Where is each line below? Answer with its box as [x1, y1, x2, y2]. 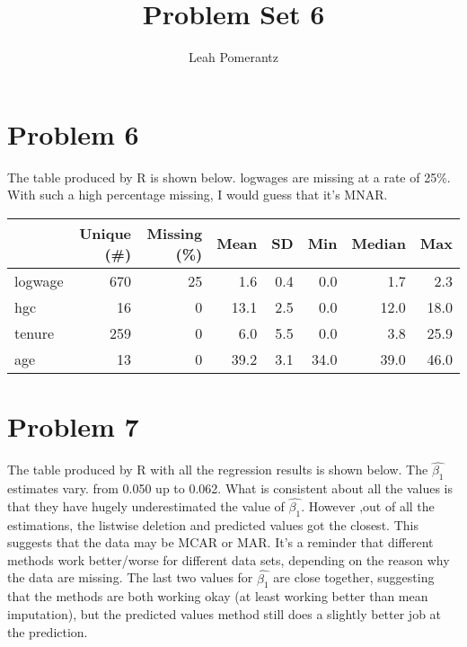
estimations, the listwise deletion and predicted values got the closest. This [7, 515, 419, 534]
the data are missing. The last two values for [7, 568, 253, 587]
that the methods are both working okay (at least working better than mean [7, 587, 428, 606]
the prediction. [7, 622, 88, 641]
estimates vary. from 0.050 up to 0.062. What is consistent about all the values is [7, 478, 454, 497]
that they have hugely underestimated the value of [7, 496, 285, 515]
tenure [14, 322, 55, 343]
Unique [79, 222, 132, 244]
